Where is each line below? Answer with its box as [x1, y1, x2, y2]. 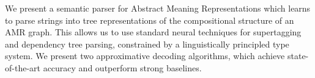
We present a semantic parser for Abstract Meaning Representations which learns [5, 2, 311, 14]
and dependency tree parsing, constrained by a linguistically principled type [5, 37, 289, 50]
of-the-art [5, 61, 40, 74]
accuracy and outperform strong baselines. [43, 61, 202, 74]
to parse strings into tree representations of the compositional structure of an [5, 13, 294, 26]
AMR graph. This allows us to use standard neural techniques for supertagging [5, 26, 302, 38]
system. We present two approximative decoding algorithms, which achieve [5, 49, 285, 62]
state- [287, 49, 309, 62]
